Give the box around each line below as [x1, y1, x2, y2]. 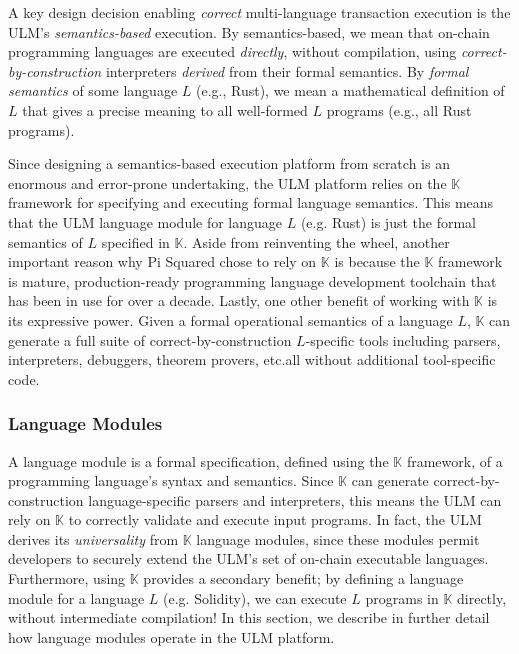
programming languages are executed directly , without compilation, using [8, 41, 457, 62]
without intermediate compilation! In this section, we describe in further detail [8, 607, 490, 628]
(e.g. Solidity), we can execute [163, 587, 347, 608]
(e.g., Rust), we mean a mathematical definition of [195, 80, 505, 101]
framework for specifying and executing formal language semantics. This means [8, 192, 494, 213]
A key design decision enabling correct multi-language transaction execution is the [8, 2, 511, 22]
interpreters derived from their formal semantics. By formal [105, 60, 469, 81]
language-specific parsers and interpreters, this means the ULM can [88, 489, 502, 510]
